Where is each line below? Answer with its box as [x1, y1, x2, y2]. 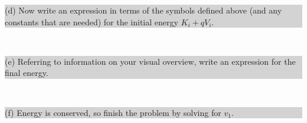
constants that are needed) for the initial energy [5, 15, 178, 28]
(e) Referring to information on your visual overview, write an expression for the [5, 55, 296, 67]
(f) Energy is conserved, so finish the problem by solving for [5, 106, 221, 118]
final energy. [5, 67, 48, 79]
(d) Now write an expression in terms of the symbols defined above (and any [5, 4, 282, 16]
